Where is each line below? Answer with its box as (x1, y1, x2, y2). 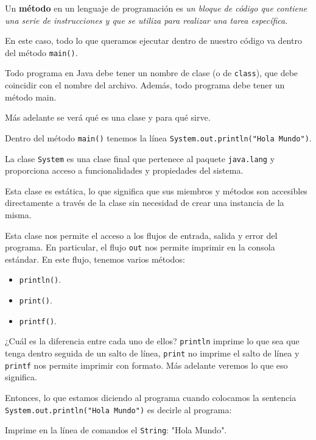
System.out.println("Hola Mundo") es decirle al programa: (5, 403, 232, 416)
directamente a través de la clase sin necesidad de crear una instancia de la (5, 196, 284, 209)
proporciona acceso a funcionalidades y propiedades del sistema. (5, 164, 244, 177)
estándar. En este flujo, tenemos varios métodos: (5, 252, 185, 265)
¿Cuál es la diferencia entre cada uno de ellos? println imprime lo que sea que (5, 335, 300, 347)
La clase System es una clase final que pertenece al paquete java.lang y (5, 152, 275, 165)
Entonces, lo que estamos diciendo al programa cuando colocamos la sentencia (5, 391, 297, 403)
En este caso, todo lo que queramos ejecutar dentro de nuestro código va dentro (5, 34, 302, 47)
